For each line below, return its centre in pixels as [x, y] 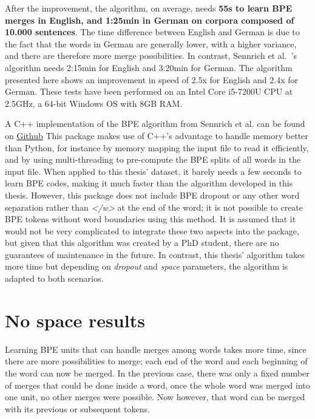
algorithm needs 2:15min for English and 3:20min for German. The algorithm [149, 67]
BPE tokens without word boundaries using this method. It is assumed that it [151, 219]
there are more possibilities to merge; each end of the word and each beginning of [156, 361]
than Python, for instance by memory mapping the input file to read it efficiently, [157, 147]
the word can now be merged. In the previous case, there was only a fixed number [157, 373]
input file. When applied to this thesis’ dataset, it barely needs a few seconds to [153, 171]
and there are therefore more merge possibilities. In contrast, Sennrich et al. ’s [151, 56]
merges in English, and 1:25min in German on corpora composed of [150, 20]
